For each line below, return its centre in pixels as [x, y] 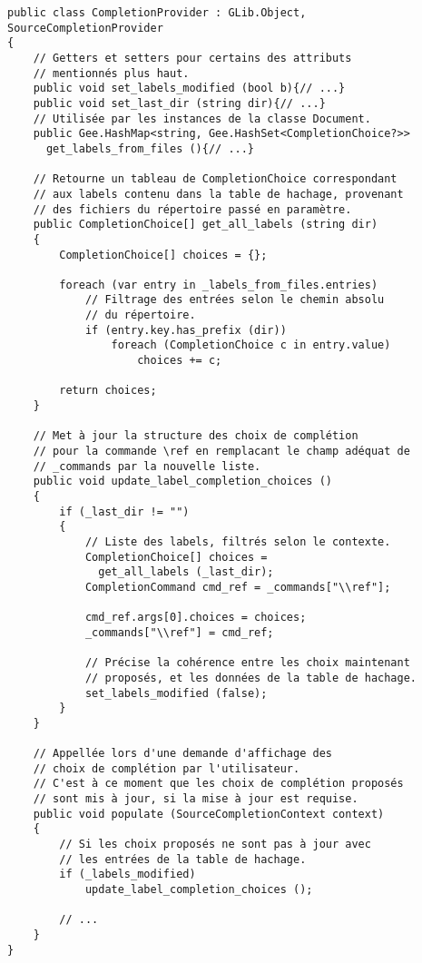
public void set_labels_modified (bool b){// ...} [189, 88]
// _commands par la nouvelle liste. [147, 466]
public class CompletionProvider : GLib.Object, [157, 13]
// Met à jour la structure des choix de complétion [196, 436]
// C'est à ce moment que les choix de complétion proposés [218, 784]
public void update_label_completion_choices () [182, 481]
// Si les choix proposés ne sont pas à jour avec [215, 845]
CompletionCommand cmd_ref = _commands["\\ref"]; [238, 587]
